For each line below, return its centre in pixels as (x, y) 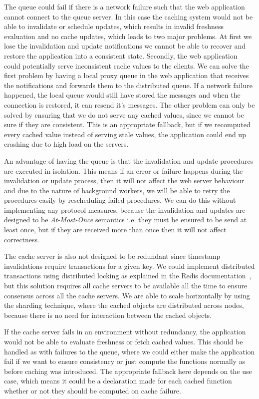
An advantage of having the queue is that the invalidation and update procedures (129, 160)
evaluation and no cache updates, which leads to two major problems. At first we (128, 36)
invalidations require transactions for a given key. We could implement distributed (129, 266)
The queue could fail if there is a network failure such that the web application (125, 7)
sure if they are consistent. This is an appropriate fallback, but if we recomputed (127, 124)
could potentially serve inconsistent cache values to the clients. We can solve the (127, 65)
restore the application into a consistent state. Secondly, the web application (121, 55)
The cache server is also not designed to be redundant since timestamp (112, 256)
